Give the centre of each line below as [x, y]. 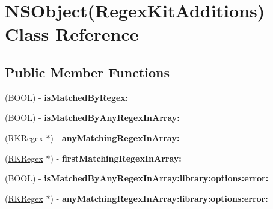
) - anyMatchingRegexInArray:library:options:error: [159, 198]
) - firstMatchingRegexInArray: [116, 158]
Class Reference [72, 34]
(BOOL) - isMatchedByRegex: [67, 97]
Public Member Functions [87, 72]
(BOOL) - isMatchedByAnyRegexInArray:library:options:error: [137, 178]
